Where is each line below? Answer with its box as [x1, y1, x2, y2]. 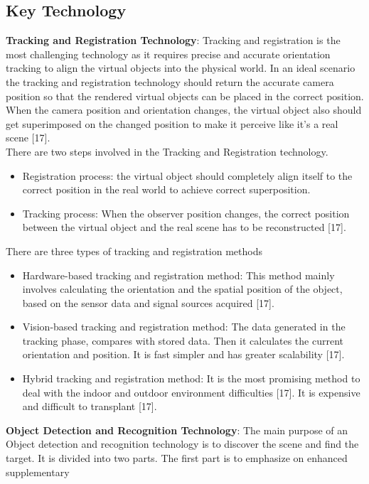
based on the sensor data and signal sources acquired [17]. [22, 295, 274, 310]
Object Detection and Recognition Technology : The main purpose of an [6, 422, 348, 437]
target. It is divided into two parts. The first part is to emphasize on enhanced [6, 451, 348, 466]
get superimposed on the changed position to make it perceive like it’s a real [6, 116, 338, 131]
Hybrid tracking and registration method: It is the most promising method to [22, 371, 360, 386]
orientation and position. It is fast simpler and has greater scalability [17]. [22, 347, 345, 362]
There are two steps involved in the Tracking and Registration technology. [6, 144, 328, 158]
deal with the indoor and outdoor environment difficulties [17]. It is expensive [22, 384, 360, 399]
